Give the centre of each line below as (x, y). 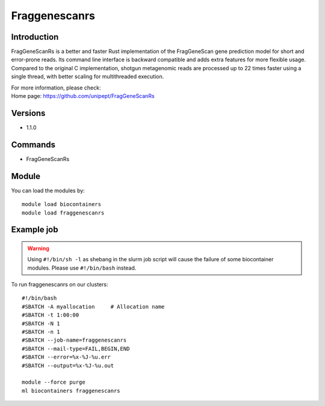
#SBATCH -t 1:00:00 (51, 315)
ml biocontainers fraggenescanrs (71, 391)
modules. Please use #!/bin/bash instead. (82, 268)
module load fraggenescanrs (63, 213)
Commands (33, 144)
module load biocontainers (62, 205)
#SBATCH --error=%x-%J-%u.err (67, 357)
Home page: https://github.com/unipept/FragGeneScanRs (83, 96)
